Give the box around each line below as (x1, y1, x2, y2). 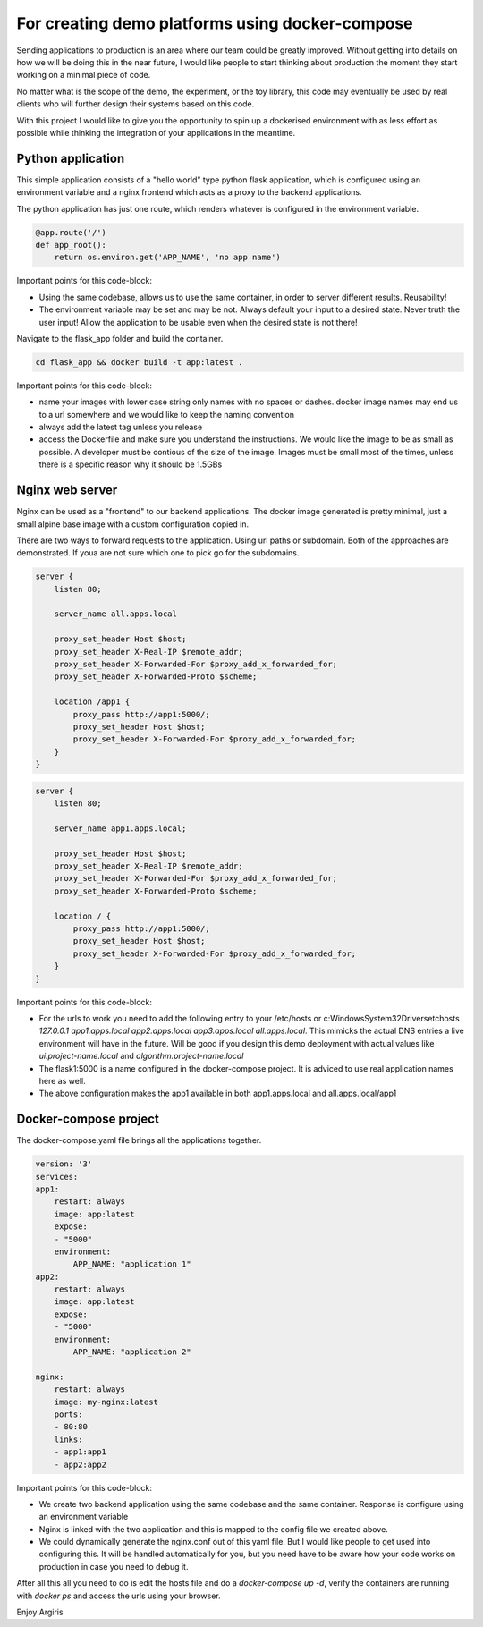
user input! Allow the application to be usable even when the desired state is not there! (38, 317, 358, 327)
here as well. (38, 1075, 86, 1086)
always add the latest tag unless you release (38, 421, 203, 433)
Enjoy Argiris (16, 1606, 64, 1618)
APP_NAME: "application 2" (72, 1347, 191, 1357)
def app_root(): (35, 240, 107, 250)
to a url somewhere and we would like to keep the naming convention (38, 409, 295, 419)
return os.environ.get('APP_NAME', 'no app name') (54, 252, 281, 263)
